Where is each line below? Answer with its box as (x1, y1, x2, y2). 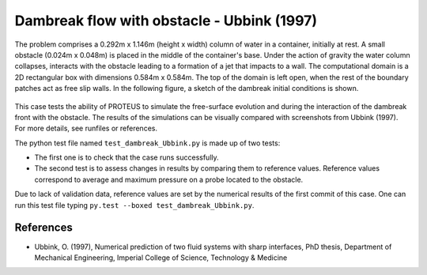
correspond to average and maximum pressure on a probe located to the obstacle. (34, 175, 304, 184)
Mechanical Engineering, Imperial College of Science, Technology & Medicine (34, 253, 288, 262)
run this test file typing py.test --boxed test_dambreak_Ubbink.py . (14, 200, 255, 209)
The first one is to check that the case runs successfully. (34, 153, 219, 162)
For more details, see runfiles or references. (14, 123, 158, 134)
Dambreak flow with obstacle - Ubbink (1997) (14, 12, 318, 29)
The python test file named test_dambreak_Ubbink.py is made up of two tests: (14, 138, 281, 148)
